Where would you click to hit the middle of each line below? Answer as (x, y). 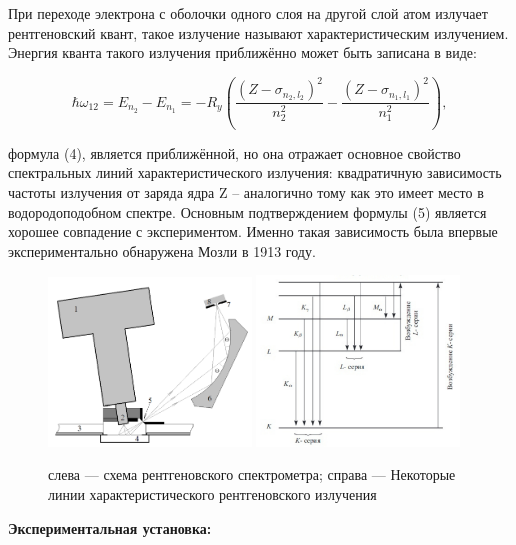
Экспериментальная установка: (110, 527)
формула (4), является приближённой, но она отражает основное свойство (234, 152)
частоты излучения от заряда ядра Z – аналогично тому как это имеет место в (246, 191)
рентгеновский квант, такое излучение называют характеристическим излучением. (258, 32)
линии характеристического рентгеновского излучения (212, 494)
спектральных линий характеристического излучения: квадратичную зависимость (255, 172)
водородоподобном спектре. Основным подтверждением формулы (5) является (247, 211)
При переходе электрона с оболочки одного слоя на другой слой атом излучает (248, 13)
